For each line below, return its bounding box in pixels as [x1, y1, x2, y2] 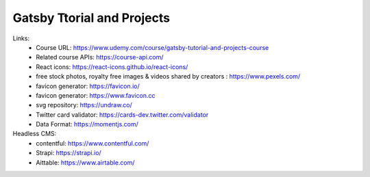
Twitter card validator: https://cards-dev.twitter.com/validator [36, 110, 209, 119]
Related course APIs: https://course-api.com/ [36, 53, 164, 62]
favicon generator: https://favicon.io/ [36, 82, 140, 90]
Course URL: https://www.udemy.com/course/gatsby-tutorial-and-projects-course [36, 43, 269, 51]
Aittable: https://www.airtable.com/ [36, 158, 135, 167]
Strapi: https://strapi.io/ [36, 149, 102, 157]
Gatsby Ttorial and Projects [12, 10, 171, 25]
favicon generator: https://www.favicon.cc [36, 91, 156, 99]
